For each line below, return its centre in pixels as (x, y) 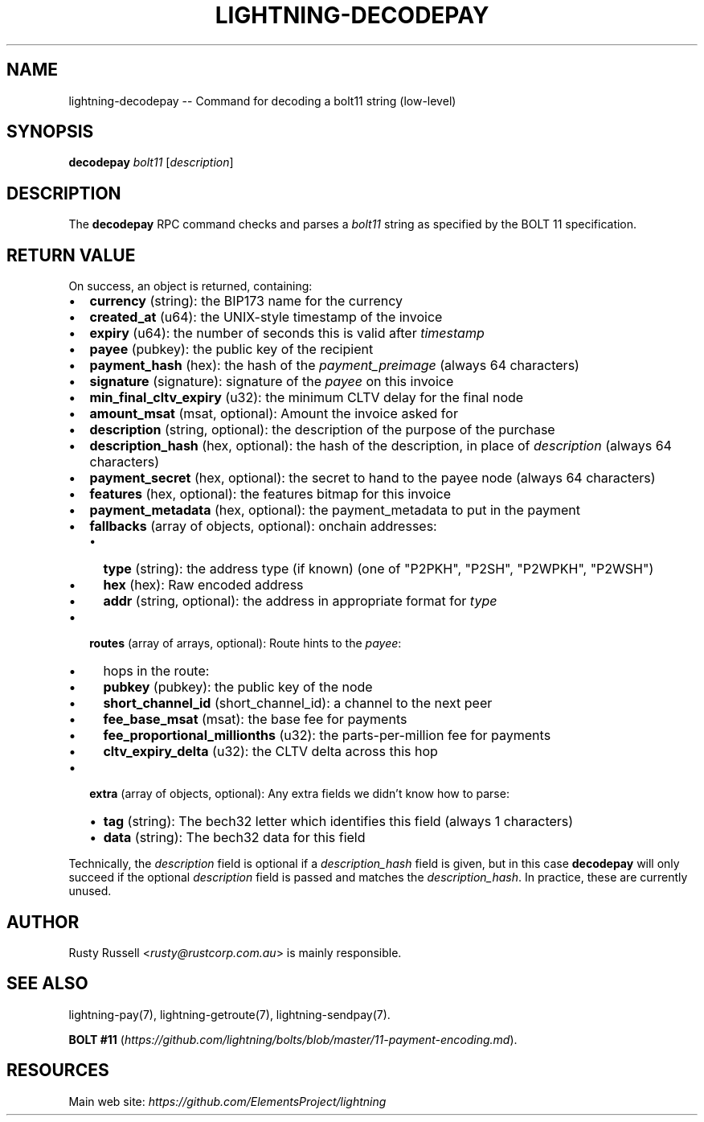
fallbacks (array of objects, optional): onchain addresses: (263, 526)
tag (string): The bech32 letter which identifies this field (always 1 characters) (338, 822)
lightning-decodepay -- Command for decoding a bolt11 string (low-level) (262, 101)
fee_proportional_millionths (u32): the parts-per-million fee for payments (327, 736)
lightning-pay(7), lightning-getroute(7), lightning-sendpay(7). (229, 1014)
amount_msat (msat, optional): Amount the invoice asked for (274, 414)
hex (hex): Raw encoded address (203, 585)
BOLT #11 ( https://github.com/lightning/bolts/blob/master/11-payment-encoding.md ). (293, 1039)
